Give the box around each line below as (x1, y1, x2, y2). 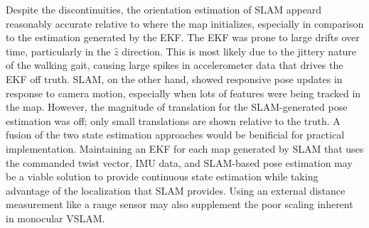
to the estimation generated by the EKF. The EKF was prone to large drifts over (6, 30, 360, 45)
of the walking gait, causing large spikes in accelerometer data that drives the (6, 58, 343, 72)
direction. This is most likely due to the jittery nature (122, 43, 357, 58)
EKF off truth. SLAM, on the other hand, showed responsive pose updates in (6, 71, 343, 86)
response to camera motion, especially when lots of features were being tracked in (6, 85, 361, 100)
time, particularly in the (6, 43, 111, 58)
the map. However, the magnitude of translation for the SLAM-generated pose (6, 99, 348, 114)
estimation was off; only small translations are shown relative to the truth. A (6, 113, 341, 128)
